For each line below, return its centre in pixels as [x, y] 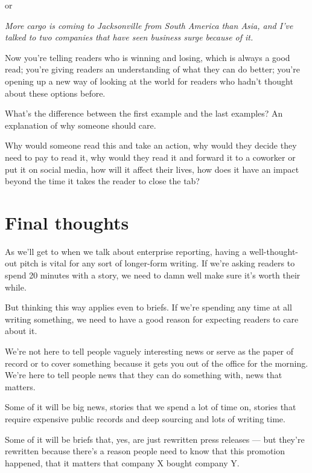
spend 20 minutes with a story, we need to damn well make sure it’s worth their [153, 275]
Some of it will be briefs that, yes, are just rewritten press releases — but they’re [155, 439]
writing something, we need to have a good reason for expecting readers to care [152, 319]
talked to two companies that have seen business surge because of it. [129, 37]
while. [16, 287]
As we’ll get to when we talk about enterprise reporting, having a [126, 251]
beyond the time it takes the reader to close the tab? [102, 181]
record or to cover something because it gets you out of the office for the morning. [157, 363]
